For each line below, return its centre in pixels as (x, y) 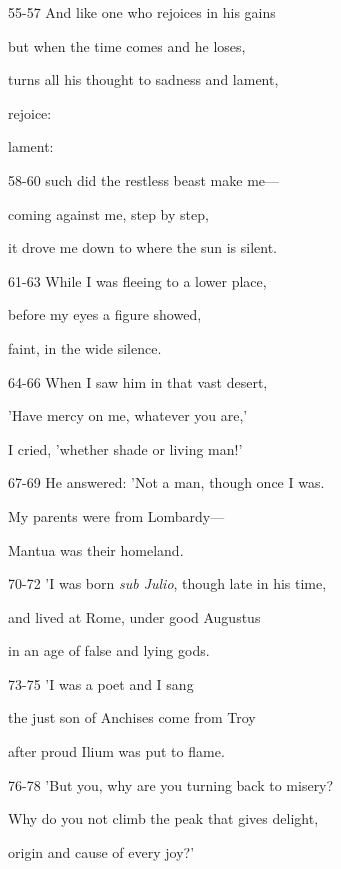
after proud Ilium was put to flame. (116, 751)
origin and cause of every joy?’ (101, 851)
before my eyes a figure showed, (105, 314)
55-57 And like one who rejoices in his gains (142, 12)
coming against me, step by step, (108, 213)
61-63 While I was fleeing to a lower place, (137, 280)
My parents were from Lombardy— (116, 515)
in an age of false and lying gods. (109, 650)
